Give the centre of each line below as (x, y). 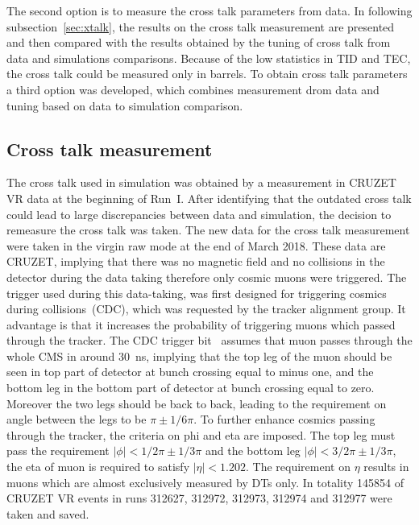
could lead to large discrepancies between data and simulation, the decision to (199, 214)
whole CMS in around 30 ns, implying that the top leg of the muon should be (199, 356)
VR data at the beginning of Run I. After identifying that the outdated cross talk (209, 198)
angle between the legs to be (77, 419)
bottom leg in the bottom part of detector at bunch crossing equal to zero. (191, 388)
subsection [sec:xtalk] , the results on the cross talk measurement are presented (201, 26)
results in (386, 467)
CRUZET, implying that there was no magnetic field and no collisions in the (196, 261)
